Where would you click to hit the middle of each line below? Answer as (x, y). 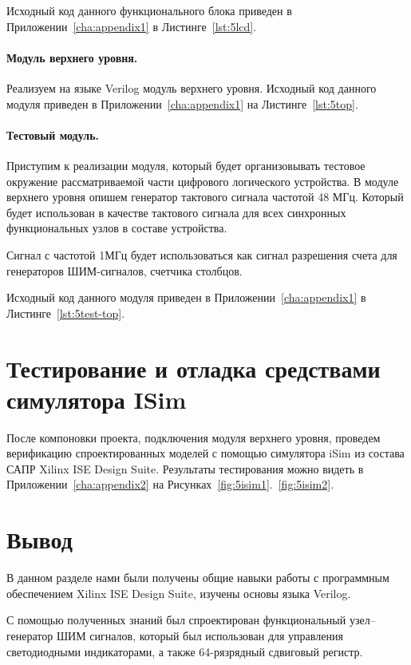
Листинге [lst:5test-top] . (66, 313)
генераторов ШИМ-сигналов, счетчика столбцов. (124, 270)
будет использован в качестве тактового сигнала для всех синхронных (176, 212)
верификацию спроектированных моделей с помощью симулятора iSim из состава (205, 453)
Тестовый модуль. (53, 135)
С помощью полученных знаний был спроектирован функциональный (176, 620)
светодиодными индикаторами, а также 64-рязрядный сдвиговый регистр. (185, 651)
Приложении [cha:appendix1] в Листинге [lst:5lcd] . (132, 26)
